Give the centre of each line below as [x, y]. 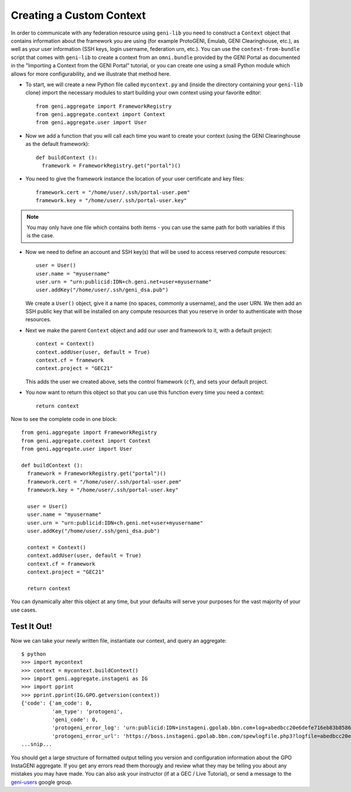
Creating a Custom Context [78, 15]
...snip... [37, 744]
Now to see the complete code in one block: [64, 419]
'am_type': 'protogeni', [87, 711]
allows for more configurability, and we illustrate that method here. [91, 74]
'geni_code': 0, [75, 720]
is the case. [41, 236]
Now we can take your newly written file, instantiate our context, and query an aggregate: [119, 640]
